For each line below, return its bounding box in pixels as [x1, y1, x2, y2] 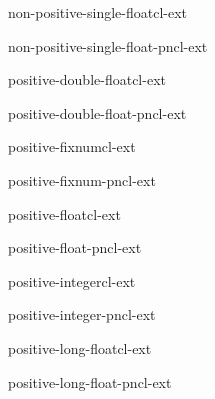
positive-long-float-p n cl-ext [8, 371, 172, 392]
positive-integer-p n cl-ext [8, 304, 156, 325]
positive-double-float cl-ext [8, 69, 166, 90]
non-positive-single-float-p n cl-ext [8, 35, 208, 56]
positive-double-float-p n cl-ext [8, 102, 187, 123]
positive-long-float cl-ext [8, 337, 152, 358]
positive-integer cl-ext [8, 270, 136, 291]
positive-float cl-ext [8, 203, 121, 224]
